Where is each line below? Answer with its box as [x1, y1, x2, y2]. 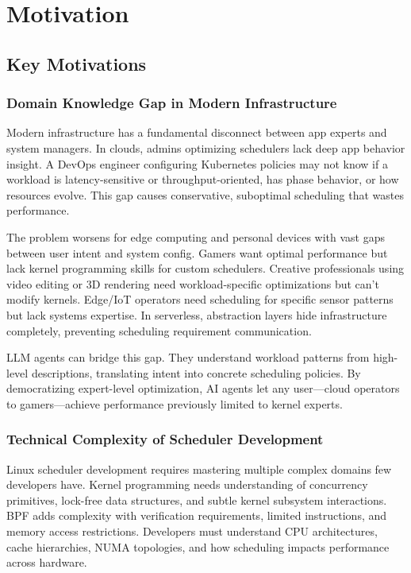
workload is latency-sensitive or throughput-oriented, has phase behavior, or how [6, 171, 399, 188]
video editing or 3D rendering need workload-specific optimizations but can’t [6, 275, 379, 292]
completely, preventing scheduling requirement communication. [6, 322, 312, 339]
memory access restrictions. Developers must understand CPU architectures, [6, 523, 378, 540]
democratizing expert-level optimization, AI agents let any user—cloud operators [6, 380, 400, 397]
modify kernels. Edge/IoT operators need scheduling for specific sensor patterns [6, 291, 394, 308]
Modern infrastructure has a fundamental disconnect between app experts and [6, 124, 387, 141]
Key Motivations [6, 51, 147, 75]
